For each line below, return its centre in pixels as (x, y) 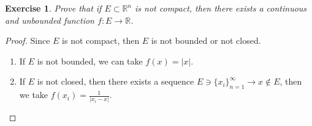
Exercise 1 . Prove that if (53, 8)
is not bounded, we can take (90, 61)
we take (34, 95)
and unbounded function (50, 20)
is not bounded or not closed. (206, 40)
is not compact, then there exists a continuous (221, 8)
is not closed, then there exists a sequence (116, 81)
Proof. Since (28, 40)
